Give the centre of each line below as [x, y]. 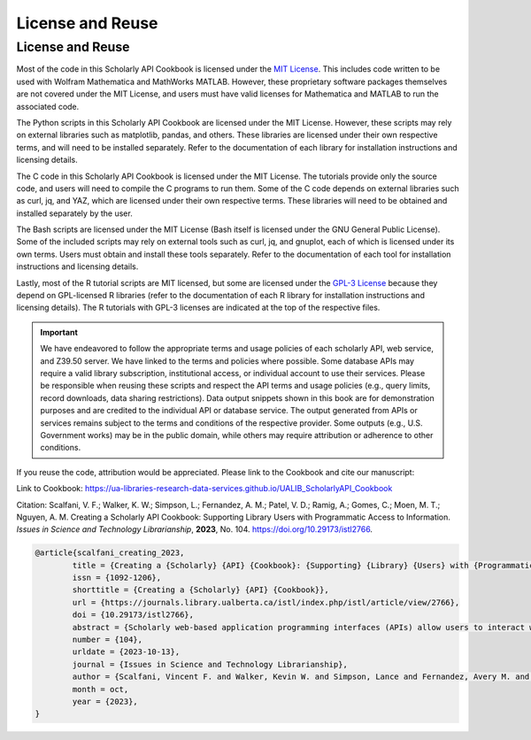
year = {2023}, [105, 701]
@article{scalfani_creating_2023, [110, 553]
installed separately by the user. [74, 213]
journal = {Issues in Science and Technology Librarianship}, [210, 664]
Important [59, 332]
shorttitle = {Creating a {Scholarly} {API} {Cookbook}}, [200, 590]
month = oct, [100, 689]
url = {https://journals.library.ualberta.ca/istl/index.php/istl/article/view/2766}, [266, 602]
